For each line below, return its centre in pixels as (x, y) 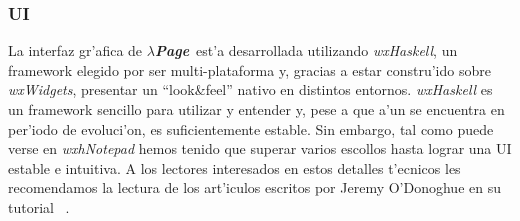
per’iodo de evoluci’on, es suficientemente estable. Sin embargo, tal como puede (251, 128)
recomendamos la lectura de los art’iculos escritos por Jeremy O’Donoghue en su (254, 187)
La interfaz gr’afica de (75, 50)
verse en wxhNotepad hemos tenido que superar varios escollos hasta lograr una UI (260, 148)
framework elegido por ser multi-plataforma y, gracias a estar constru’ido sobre (249, 69)
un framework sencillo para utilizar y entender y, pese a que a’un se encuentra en (256, 109)
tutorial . (39, 206)
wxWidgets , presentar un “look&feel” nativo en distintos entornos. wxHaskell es (250, 89)
